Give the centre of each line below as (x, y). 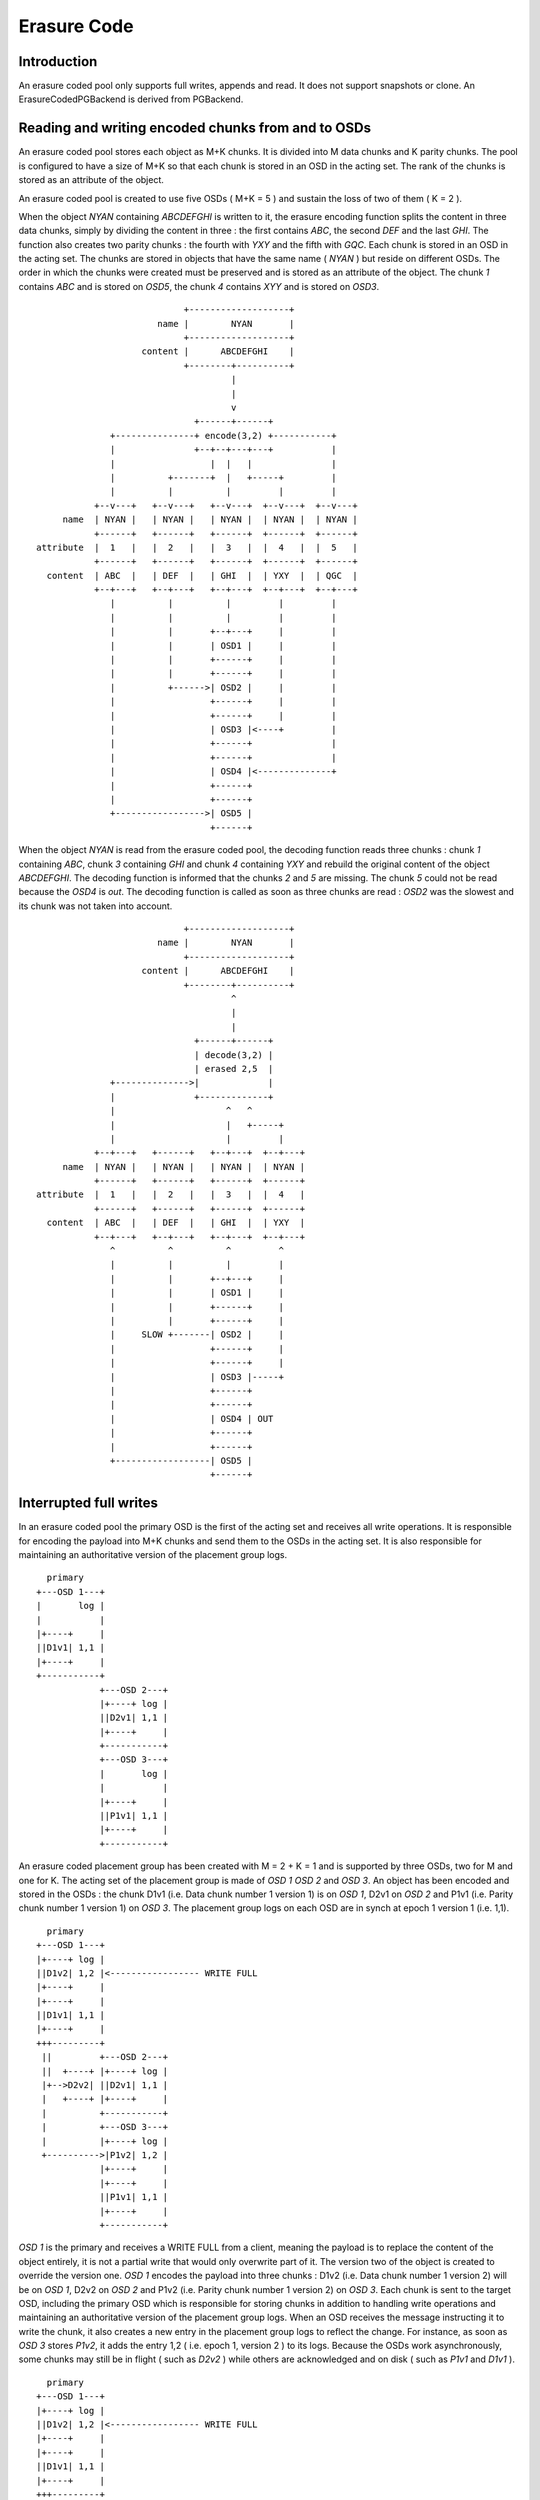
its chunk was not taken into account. (95, 906)
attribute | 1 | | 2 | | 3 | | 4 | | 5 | (197, 547)
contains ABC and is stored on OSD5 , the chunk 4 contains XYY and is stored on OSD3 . (199, 286)
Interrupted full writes (88, 1503)
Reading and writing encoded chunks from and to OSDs (195, 128)
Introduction (58, 61)
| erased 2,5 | (233, 1068)
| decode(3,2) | (233, 1054)
